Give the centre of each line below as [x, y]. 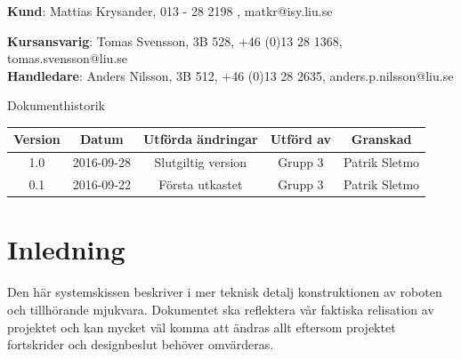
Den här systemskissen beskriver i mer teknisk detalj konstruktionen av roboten [225, 292]
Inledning [66, 249]
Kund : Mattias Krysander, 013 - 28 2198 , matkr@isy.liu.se [170, 11]
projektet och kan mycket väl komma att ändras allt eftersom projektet [202, 327]
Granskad [381, 139]
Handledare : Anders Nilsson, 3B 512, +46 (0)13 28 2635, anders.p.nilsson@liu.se [230, 75]
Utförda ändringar [200, 139]
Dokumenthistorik [56, 105]
